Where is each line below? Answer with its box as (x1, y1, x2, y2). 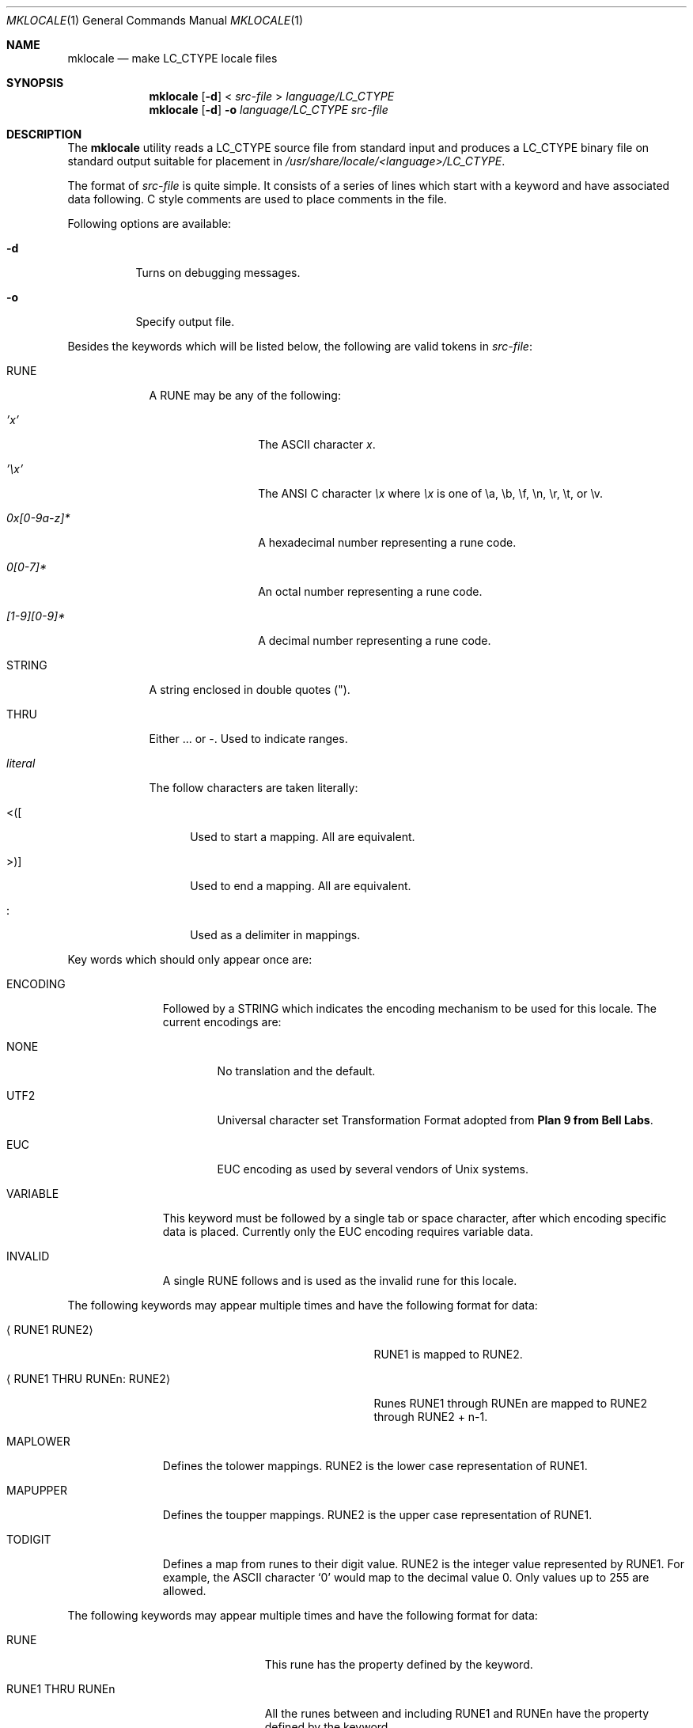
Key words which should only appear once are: (67, 953, 312, 966)
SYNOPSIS (6, 76, 64, 89)
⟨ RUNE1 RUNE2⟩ (6, 1323, 93, 1336)
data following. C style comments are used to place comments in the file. (67, 192, 447, 206)
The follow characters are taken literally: (149, 781, 358, 794)
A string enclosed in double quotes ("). (149, 683, 350, 696)
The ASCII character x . (258, 438, 376, 451)
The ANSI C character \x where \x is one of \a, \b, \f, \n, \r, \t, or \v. (258, 487, 604, 500)
